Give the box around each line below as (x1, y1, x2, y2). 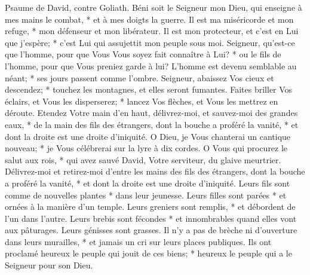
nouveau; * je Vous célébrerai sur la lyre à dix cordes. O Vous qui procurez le (5, 142, 288, 154)
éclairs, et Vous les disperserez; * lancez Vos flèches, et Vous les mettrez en (5, 94, 278, 107)
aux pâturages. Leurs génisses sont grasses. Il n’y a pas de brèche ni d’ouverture (5, 224, 297, 236)
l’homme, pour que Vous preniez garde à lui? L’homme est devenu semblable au (5, 59, 297, 72)
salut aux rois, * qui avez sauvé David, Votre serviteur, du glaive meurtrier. (5, 153, 281, 166)
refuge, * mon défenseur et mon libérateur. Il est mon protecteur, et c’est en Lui (5, 25, 299, 37)
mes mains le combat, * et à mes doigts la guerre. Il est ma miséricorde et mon (5, 13, 294, 25)
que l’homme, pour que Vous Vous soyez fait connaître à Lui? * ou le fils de (5, 48, 281, 60)
